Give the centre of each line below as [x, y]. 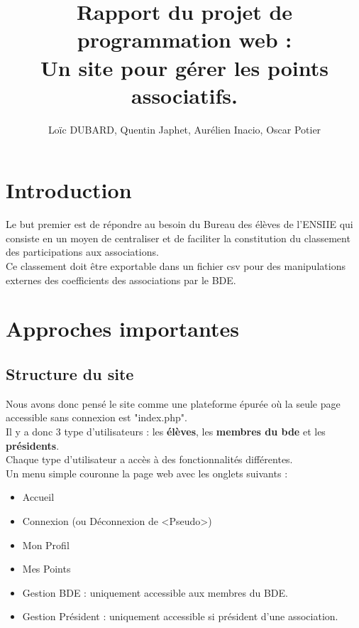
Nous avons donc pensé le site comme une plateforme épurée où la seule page [173, 403]
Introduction [69, 190]
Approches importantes [122, 329]
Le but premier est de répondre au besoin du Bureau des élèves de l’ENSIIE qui [179, 224]
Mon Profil [46, 545]
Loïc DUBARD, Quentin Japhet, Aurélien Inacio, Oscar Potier [184, 129]
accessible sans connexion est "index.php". [96, 417]
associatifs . [184, 95]
